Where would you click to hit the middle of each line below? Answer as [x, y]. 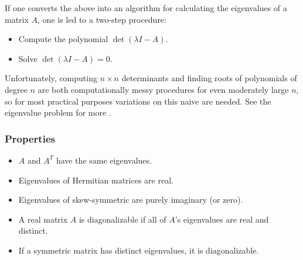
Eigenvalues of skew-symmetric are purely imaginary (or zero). [131, 200]
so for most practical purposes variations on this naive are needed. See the [138, 101]
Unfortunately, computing [51, 78]
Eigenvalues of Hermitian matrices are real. [96, 180]
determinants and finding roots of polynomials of [209, 78]
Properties [30, 138]
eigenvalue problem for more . [58, 112]
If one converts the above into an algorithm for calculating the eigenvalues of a [146, 8]
